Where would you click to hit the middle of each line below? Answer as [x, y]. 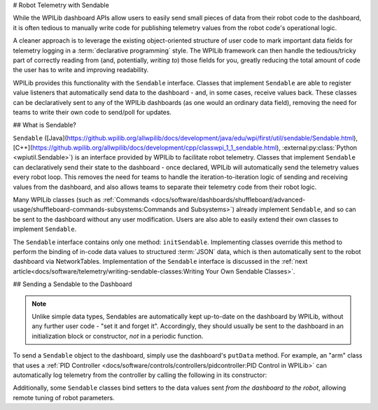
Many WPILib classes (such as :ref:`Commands [81, 200]
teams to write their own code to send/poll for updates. [92, 112]
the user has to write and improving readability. [81, 70]
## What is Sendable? [44, 125]
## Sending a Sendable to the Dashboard [72, 284]
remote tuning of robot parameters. [64, 397]
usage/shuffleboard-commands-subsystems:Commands [95, 209]
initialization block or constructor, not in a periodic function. [118, 336]
